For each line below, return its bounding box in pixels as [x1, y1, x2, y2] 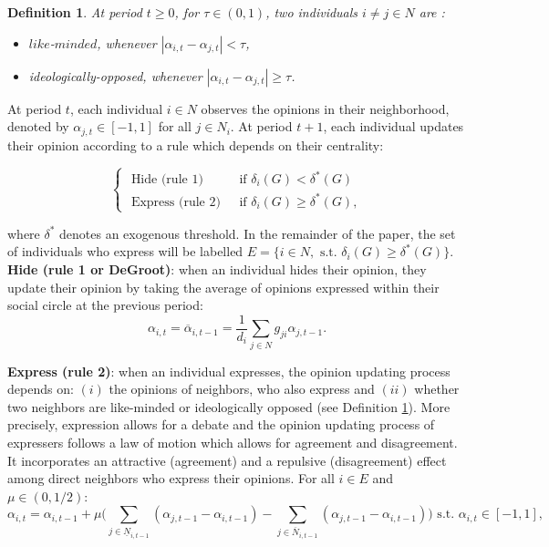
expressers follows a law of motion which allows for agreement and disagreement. [7, 432, 458, 451]
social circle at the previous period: [7, 295, 203, 315]
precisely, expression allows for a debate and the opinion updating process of [7, 415, 435, 434]
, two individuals [265, 3, 358, 21]
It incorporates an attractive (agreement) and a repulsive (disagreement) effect [7, 450, 447, 470]
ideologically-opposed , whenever [28, 66, 202, 85]
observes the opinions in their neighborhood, [201, 98, 450, 118]
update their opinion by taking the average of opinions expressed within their [7, 277, 440, 296]
